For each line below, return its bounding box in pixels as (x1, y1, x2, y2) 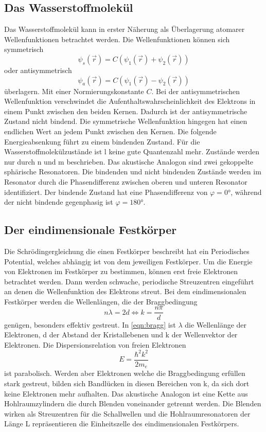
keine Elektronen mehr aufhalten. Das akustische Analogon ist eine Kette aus (4, 388, 248, 399)
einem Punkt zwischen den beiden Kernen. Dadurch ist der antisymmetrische (4, 105, 247, 116)
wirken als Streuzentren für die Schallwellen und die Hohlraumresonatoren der (4, 408, 251, 419)
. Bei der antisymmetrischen (151, 85, 240, 96)
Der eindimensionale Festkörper (4, 222, 177, 238)
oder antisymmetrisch (4, 64, 72, 75)
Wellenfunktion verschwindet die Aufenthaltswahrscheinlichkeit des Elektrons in (4, 96, 256, 106)
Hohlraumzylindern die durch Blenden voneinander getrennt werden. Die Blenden (4, 398, 261, 409)
